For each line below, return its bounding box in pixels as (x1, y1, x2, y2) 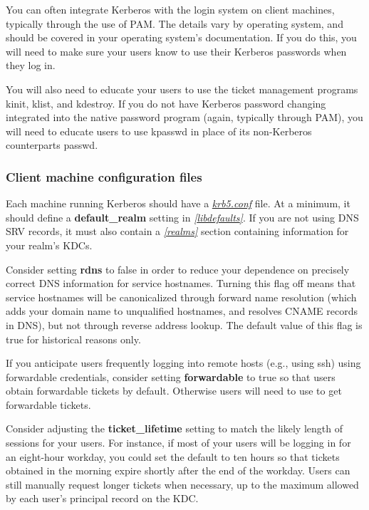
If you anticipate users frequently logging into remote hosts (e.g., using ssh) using (6, 355, 361, 370)
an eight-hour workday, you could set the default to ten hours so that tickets (6, 449, 340, 464)
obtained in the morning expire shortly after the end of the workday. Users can (6, 463, 350, 478)
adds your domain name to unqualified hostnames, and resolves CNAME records (6, 303, 358, 318)
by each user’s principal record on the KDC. (6, 491, 199, 506)
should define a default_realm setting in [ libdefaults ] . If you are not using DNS (6, 209, 359, 224)
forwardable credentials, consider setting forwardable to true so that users (6, 369, 336, 384)
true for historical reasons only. (6, 331, 141, 346)
